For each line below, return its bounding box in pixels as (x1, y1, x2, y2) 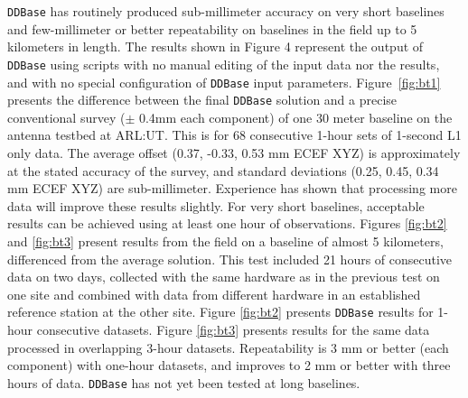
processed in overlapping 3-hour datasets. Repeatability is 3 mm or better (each (7, 338, 449, 356)
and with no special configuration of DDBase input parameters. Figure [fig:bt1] (7, 72, 441, 91)
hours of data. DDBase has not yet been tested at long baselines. (7, 373, 360, 392)
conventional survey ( (7, 107, 126, 126)
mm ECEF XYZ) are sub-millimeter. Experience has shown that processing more (7, 179, 457, 198)
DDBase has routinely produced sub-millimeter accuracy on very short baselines (7, 2, 445, 20)
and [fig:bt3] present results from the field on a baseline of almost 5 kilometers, (7, 231, 444, 250)
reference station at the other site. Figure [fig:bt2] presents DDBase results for (7, 302, 434, 321)
